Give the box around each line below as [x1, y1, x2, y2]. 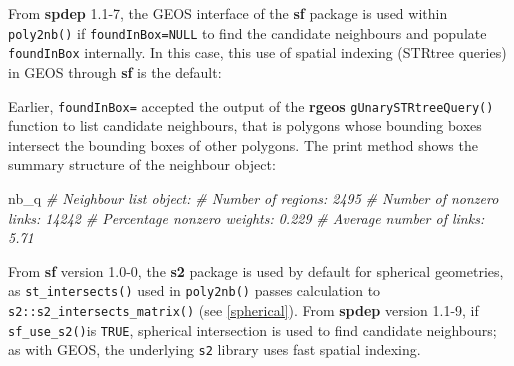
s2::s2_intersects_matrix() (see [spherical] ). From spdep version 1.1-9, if [8, 299, 479, 320]
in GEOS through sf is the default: [8, 61, 222, 82]
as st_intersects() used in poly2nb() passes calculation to [8, 280, 381, 301]
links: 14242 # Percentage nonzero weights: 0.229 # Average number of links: [8, 207, 485, 228]
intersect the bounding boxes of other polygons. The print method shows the [8, 134, 478, 155]
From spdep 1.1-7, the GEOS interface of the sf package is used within [8, 3, 448, 23]
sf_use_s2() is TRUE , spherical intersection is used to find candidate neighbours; [8, 319, 497, 340]
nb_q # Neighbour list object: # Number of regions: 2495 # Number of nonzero [8, 187, 499, 208]
